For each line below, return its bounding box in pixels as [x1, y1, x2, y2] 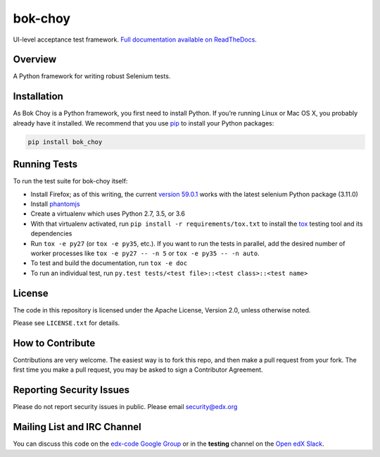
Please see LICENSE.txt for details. [13, 319, 120, 327]
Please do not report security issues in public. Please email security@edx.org [13, 403, 238, 411]
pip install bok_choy [27, 138, 103, 146]
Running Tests [13, 159, 77, 171]
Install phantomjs [30, 200, 80, 208]
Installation [13, 90, 63, 102]
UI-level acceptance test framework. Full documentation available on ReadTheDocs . [13, 35, 257, 44]
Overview [13, 54, 57, 66]
